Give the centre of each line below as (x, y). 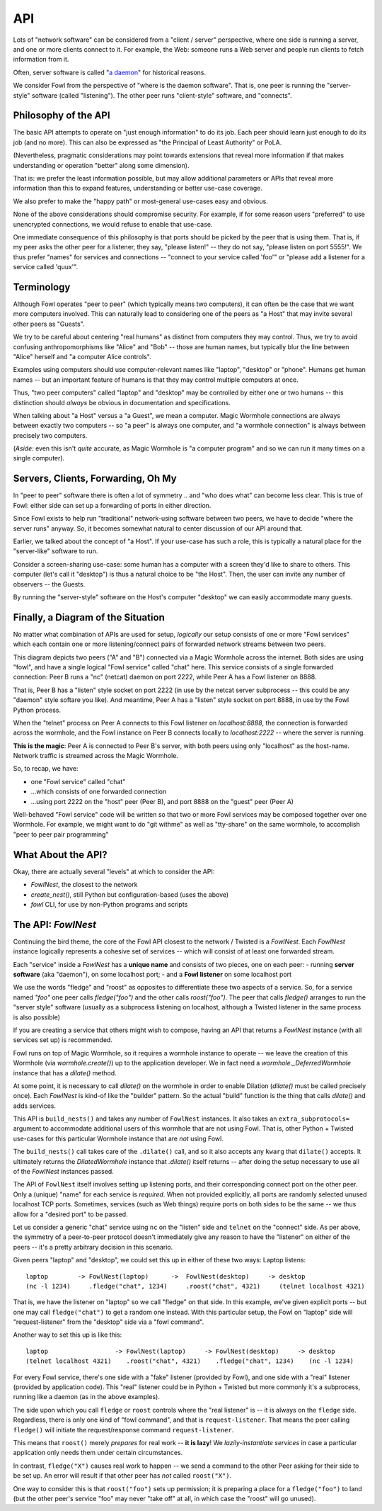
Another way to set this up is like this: (68, 1335)
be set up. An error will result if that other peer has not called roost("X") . (122, 1476)
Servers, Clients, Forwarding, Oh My (95, 479)
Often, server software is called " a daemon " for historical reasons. (110, 72)
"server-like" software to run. (56, 551)
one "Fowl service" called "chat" (78, 781)
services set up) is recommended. (63, 1040)
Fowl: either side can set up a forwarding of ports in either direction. (112, 505)
